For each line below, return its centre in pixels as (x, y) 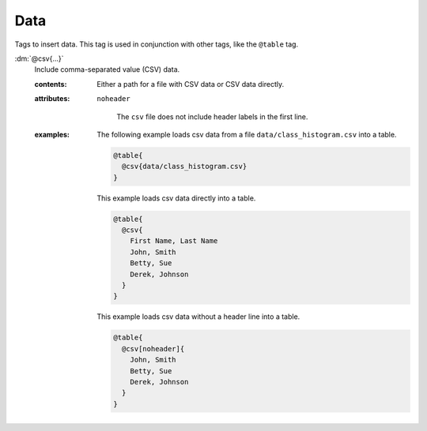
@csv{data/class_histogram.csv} (184, 167)
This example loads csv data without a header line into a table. (198, 317)
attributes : (52, 99)
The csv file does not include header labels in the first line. (212, 116)
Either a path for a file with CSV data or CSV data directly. (191, 84)
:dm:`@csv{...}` (39, 58)
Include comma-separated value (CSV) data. (107, 69)
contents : (51, 84)
